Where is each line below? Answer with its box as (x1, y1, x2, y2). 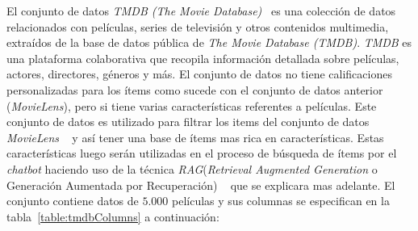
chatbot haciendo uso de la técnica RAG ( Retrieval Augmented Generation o (6, 160, 378, 177)
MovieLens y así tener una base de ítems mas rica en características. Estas (6, 128, 384, 145)
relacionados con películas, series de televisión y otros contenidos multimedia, (6, 18, 389, 35)
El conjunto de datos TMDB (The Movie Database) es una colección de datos (6, 2, 396, 19)
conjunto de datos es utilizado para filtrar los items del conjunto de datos (6, 113, 370, 130)
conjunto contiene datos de (6, 192, 139, 209)
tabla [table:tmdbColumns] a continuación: (6, 208, 219, 225)
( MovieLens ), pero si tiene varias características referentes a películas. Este (6, 97, 377, 114)
